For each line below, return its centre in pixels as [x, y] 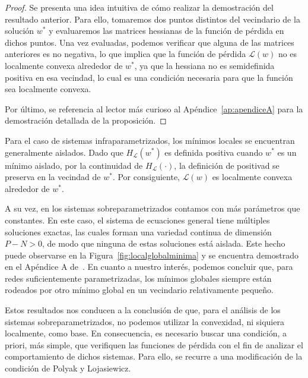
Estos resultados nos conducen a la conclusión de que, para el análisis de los [143, 310]
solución [20, 31]
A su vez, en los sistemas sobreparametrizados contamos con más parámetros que [153, 208]
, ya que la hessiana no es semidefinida [204, 65]
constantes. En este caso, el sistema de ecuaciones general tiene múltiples [137, 220]
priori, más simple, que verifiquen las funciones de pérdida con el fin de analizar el [154, 344]
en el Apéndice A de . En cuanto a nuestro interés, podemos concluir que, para [149, 267]
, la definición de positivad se [227, 165]
